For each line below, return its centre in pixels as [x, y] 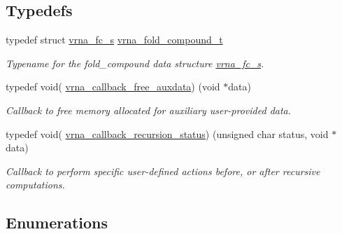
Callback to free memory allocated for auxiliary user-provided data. [149, 110]
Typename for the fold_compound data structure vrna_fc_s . [135, 63]
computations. [35, 185]
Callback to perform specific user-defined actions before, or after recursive [163, 171]
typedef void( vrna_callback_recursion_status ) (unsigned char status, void [167, 133]
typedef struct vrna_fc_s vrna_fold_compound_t [114, 40]
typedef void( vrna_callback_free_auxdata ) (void [113, 87]
